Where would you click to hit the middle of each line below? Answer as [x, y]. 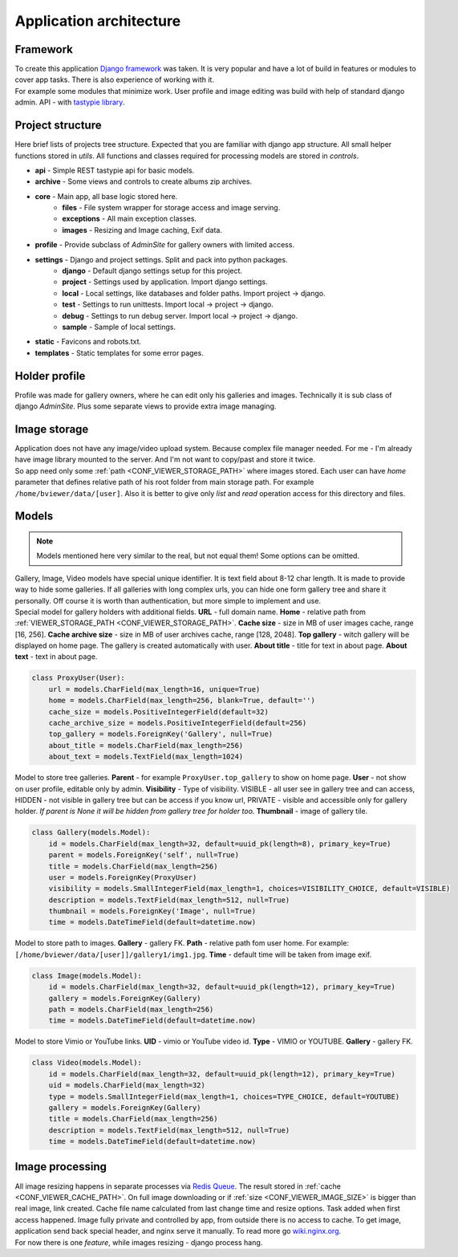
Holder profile [50, 376]
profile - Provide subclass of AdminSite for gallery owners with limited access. [165, 245]
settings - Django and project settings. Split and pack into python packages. [161, 259]
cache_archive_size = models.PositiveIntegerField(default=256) [178, 723]
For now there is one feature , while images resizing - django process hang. [139, 1242]
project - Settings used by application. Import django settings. [165, 282]
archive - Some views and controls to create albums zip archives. [144, 181]
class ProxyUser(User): [79, 678]
